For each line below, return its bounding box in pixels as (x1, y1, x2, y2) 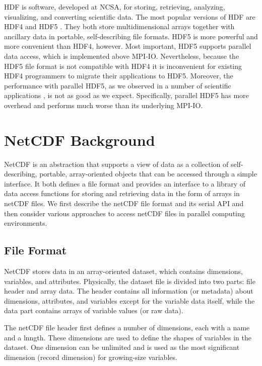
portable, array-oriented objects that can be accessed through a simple (39, 168, 257, 179)
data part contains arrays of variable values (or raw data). (4, 305, 183, 316)
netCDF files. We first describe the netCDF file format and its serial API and (4, 198, 244, 209)
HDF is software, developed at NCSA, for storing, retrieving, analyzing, (4, 2, 225, 12)
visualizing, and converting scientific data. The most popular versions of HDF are (4, 11, 255, 22)
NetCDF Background (4, 129, 155, 150)
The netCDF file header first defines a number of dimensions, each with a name (4, 322, 250, 332)
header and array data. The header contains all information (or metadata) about (4, 286, 253, 296)
